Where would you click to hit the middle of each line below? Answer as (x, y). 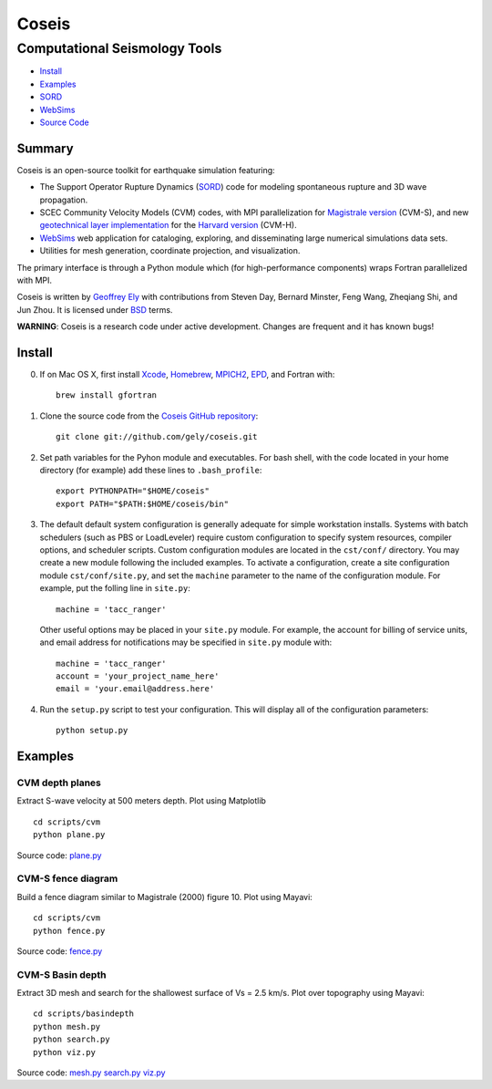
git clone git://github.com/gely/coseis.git (157, 437)
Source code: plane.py (59, 855)
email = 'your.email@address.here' (135, 689)
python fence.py (69, 931)
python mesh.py (67, 1027)
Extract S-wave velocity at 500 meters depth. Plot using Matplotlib (141, 801)
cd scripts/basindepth (84, 1014)
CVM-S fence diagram (67, 878)
